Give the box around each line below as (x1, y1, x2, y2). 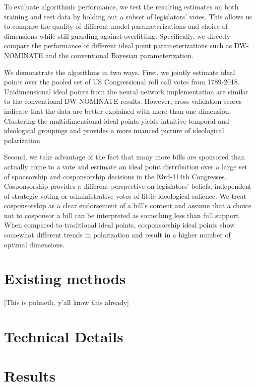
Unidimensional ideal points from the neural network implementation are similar (4, 86, 249, 96)
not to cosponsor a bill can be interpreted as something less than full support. (4, 210, 241, 220)
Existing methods (4, 268, 126, 289)
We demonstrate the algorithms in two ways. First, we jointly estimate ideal (4, 67, 235, 77)
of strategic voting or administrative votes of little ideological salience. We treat (4, 190, 247, 201)
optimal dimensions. (4, 239, 65, 249)
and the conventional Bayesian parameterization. (45, 50, 193, 60)
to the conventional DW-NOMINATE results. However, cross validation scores (4, 96, 242, 106)
